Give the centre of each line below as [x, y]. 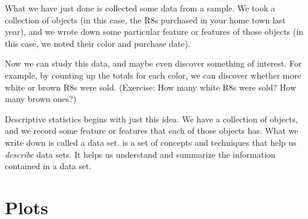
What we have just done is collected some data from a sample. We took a [140, 8]
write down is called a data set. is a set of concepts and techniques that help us [151, 142]
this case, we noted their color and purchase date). [98, 43]
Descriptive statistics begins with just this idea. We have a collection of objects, [152, 118]
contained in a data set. [48, 166]
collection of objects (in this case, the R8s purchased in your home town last [145, 19]
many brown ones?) [41, 99]
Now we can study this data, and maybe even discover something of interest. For [153, 63]
